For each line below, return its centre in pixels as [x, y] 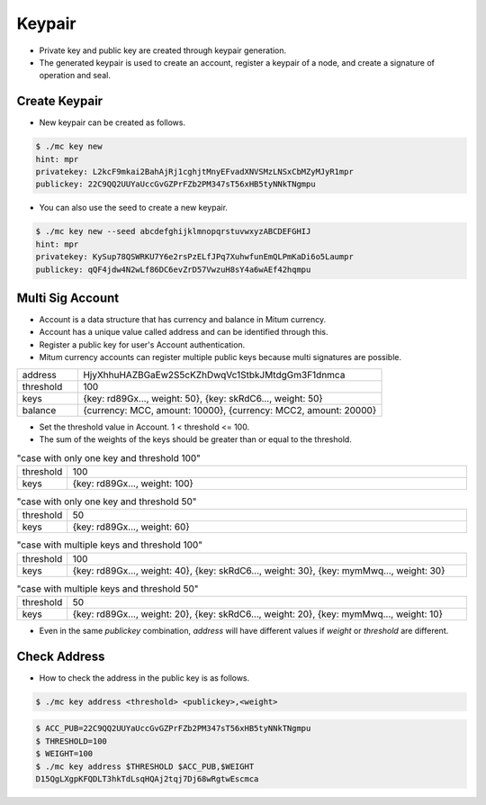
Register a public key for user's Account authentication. [142, 344]
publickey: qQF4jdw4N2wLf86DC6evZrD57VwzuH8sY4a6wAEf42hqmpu [173, 269]
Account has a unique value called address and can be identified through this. [184, 332]
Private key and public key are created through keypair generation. [163, 50]
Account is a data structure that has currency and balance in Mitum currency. [183, 320]
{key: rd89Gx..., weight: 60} [131, 527]
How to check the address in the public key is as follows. [144, 678]
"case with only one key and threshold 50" [107, 502]
